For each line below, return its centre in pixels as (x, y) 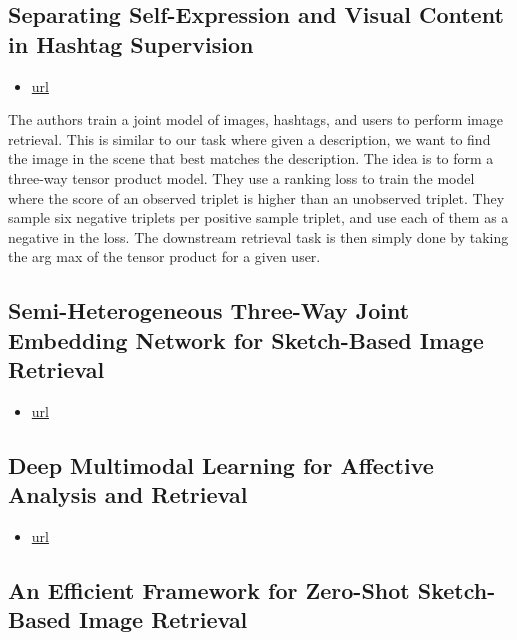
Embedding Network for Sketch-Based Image (246, 339)
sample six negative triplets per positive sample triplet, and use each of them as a (258, 217)
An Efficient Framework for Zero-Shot (209, 590)
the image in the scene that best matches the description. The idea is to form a (251, 158)
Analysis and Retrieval (128, 494)
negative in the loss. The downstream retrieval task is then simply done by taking (258, 236)
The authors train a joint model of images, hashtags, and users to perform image (255, 119)
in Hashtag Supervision (131, 43)
